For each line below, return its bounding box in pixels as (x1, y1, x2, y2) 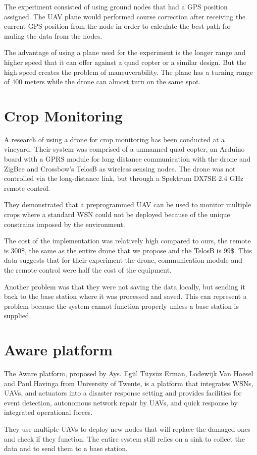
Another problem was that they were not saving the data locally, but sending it (4, 281, 245, 291)
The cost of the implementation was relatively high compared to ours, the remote (4, 235, 251, 246)
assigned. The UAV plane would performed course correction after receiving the (4, 11, 246, 21)
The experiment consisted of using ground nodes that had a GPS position (4, 1, 228, 11)
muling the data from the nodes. (4, 30, 103, 41)
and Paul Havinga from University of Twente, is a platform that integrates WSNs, (4, 378, 254, 388)
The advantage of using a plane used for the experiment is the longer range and (4, 47, 246, 57)
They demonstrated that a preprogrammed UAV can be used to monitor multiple (4, 199, 251, 210)
